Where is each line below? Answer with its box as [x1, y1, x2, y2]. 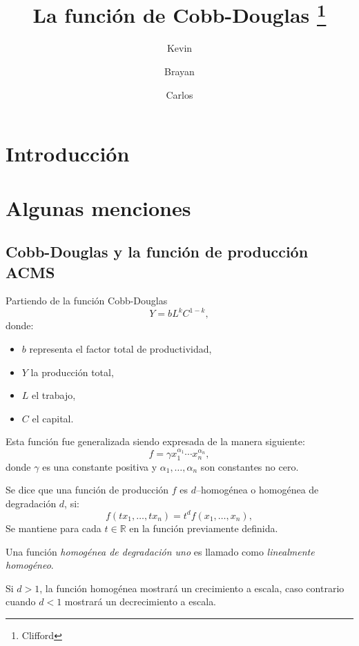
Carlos [166, 87, 193, 101]
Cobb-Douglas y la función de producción [6, 241, 309, 262]
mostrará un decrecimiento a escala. [64, 594, 217, 609]
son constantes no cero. [200, 459, 299, 473]
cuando [6, 594, 36, 609]
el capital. [32, 411, 74, 425]
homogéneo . [6, 558, 54, 572]
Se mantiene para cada [6, 520, 101, 535]
